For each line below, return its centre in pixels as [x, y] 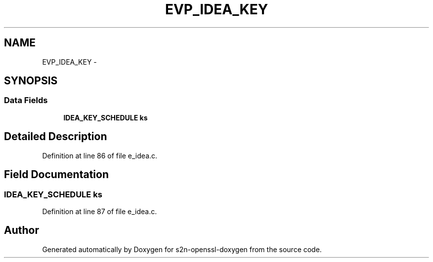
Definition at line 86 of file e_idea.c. [100, 155]
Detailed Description [56, 137]
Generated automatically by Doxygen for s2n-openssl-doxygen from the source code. [182, 249]
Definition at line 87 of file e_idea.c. [100, 211]
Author [22, 230]
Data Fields [26, 100]
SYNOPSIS [31, 81]
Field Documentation [56, 175]
